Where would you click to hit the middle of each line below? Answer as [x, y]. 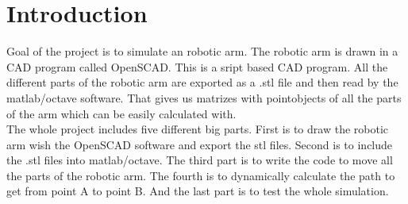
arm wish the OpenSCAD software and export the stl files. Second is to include [200, 144]
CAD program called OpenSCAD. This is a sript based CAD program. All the [197, 66]
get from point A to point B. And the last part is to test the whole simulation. [198, 191]
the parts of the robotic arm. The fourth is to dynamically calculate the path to [201, 175]
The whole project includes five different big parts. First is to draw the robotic [198, 129]
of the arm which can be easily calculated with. [121, 113]
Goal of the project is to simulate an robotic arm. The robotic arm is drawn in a [202, 51]
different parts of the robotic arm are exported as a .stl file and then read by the [202, 82]
